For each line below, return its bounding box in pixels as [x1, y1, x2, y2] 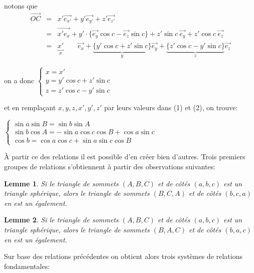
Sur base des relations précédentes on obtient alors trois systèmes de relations [4, 251, 243, 261]
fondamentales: [4, 260, 50, 271]
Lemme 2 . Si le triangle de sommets [4, 214, 119, 225]
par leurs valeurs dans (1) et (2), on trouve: [104, 102, 238, 113]
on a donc [4, 75, 34, 85]
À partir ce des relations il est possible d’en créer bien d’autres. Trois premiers [4, 151, 245, 162]
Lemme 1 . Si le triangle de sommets [4, 178, 119, 188]
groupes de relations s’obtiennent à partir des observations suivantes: [4, 161, 216, 172]
